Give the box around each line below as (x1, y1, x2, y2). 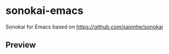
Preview (5, 40, 37, 50)
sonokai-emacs (5, 4, 84, 17)
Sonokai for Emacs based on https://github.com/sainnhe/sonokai (5, 23, 163, 30)
